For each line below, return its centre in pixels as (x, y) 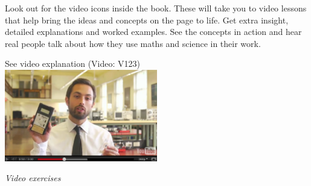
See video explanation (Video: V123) (73, 64)
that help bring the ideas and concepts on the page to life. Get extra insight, (147, 20)
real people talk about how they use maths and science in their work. (133, 43)
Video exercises (33, 178)
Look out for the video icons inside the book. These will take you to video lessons (156, 8)
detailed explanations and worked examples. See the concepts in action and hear (153, 32)
